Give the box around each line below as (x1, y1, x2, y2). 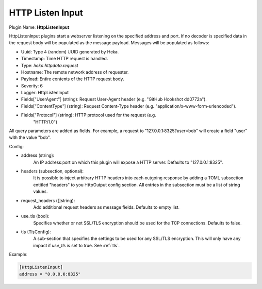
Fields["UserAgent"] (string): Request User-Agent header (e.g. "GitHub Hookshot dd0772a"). (21, 96, 207, 102)
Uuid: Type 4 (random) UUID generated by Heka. (21, 49, 119, 54)
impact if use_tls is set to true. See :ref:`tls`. (33, 242, 120, 248)
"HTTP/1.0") (33, 119, 58, 125)
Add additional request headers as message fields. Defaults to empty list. (33, 204, 180, 210)
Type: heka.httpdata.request (21, 62, 79, 68)
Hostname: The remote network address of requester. (21, 69, 129, 75)
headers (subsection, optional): (21, 168, 84, 174)
